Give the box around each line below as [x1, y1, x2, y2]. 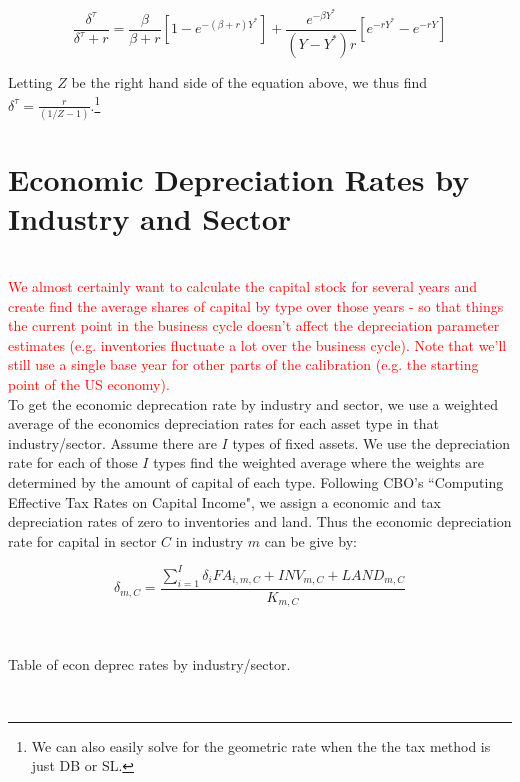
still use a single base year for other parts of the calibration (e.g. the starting [8, 354, 479, 375]
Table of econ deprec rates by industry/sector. [8, 653, 291, 674]
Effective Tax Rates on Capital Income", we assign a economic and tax [8, 491, 441, 512]
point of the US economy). [8, 373, 170, 394]
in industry [175, 530, 244, 551]
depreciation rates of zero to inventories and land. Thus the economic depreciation [8, 511, 512, 532]
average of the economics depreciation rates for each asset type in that [8, 413, 439, 434]
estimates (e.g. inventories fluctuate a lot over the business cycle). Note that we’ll [8, 334, 507, 355]
